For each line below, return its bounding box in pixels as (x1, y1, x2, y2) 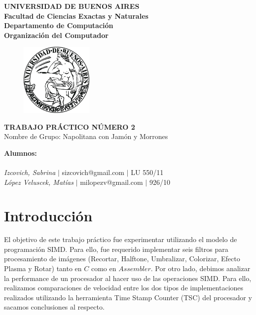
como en (91, 263, 116, 274)
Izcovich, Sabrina (4, 167, 56, 177)
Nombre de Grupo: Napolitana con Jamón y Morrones (4, 131, 168, 141)
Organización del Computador (4, 30, 109, 40)
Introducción (4, 206, 93, 226)
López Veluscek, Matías (4, 176, 73, 187)
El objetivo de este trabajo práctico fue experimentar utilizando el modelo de (4, 234, 237, 245)
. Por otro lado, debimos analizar (150, 263, 251, 274)
